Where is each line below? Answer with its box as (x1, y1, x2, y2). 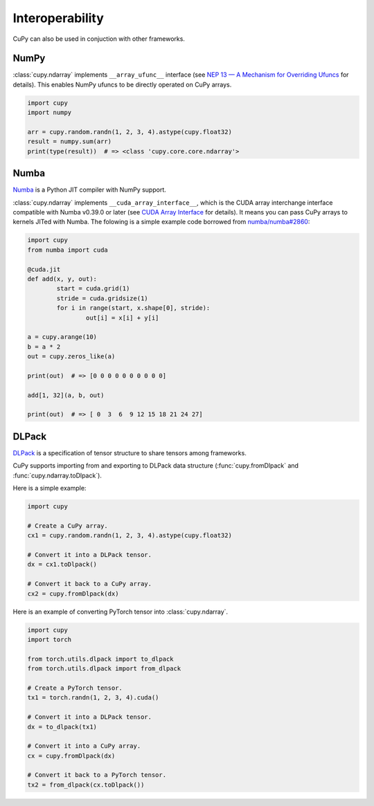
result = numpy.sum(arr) (27, 138, 112, 145)
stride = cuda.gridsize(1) (56, 294, 148, 302)
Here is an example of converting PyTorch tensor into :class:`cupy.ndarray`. (12, 607, 229, 616)
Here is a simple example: (12, 484, 87, 493)
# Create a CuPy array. (27, 522, 109, 529)
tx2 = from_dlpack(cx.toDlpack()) (27, 780, 145, 789)
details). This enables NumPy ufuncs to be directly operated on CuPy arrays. (12, 80, 232, 89)
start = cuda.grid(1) (56, 284, 130, 293)
